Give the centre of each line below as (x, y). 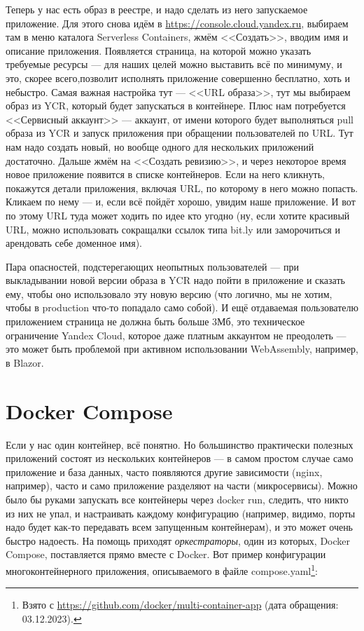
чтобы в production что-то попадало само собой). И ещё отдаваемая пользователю (182, 307)
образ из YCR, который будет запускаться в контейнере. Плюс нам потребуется (176, 106)
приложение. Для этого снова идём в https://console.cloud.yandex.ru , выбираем (177, 23)
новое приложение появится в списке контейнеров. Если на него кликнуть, (165, 174)
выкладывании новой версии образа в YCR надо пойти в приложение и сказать (175, 280)
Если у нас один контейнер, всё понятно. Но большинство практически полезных (180, 444)
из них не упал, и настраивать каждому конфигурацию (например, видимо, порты (181, 513)
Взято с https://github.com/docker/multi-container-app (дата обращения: (180, 605)
